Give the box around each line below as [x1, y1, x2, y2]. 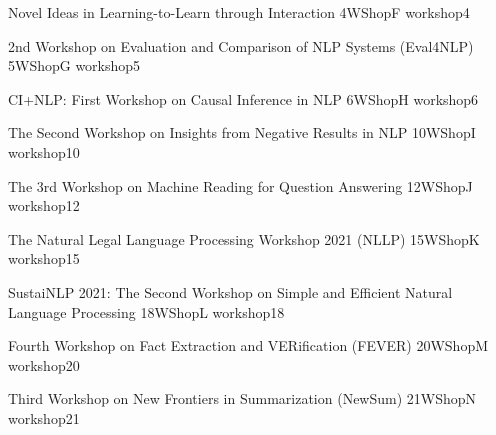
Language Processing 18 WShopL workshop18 [8, 301, 285, 322]
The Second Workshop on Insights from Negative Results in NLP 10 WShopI [8, 122, 476, 143]
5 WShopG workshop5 [8, 55, 141, 76]
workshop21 [8, 407, 80, 428]
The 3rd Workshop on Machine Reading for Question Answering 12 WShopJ [8, 175, 473, 196]
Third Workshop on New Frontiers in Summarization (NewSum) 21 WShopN [8, 388, 477, 409]
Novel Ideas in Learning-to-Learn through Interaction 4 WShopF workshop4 [8, 2, 470, 22]
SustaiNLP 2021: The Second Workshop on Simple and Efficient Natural [8, 281, 453, 302]
